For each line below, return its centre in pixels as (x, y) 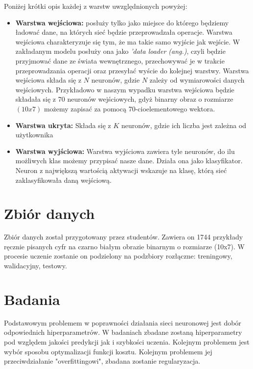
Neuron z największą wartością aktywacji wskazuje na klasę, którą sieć (121, 170)
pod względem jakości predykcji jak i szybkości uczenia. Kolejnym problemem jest (127, 341)
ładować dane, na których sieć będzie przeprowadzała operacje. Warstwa (124, 32)
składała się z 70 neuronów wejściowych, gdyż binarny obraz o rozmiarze (124, 99)
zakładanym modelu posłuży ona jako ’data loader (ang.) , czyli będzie (120, 51)
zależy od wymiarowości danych (197, 80)
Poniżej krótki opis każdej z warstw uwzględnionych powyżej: (96, 6)
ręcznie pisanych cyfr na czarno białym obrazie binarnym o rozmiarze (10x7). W (124, 246)
